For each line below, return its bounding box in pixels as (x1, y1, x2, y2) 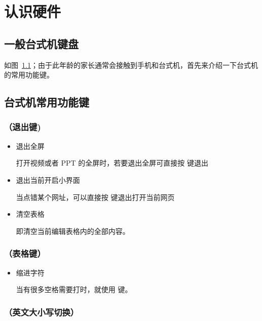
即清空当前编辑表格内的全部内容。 (16, 225, 130, 236)
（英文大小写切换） (4, 305, 79, 318)
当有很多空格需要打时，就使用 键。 (16, 284, 132, 295)
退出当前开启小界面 (16, 174, 80, 185)
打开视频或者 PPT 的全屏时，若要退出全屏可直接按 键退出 (16, 157, 208, 168)
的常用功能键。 (4, 69, 54, 80)
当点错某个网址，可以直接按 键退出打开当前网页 (16, 191, 175, 202)
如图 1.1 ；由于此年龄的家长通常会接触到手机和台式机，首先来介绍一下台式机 (4, 59, 258, 70)
